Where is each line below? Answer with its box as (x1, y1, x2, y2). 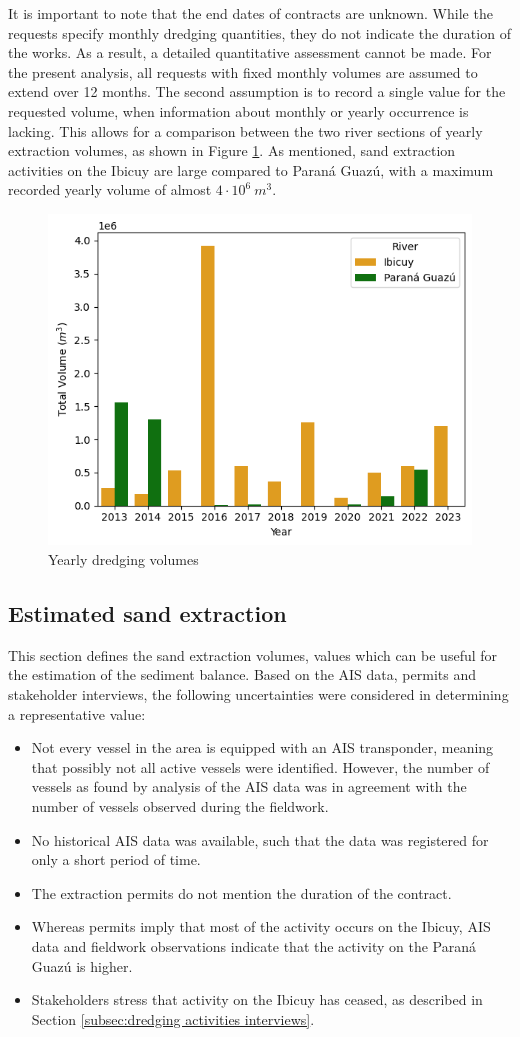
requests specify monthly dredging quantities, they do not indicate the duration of (8, 22, 511, 43)
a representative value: (8, 703, 146, 724)
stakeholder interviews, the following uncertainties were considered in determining (8, 684, 509, 705)
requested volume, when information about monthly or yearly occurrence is (8, 100, 469, 121)
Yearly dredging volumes (48, 549, 199, 570)
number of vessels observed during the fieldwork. (31, 795, 329, 816)
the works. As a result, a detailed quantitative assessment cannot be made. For (8, 42, 492, 63)
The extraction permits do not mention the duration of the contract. (31, 882, 452, 903)
